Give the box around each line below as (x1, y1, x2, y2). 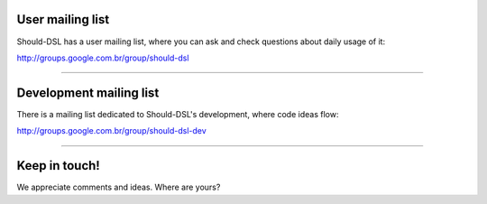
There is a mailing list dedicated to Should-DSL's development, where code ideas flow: (16, 108, 339, 119)
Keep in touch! (16, 158, 101, 173)
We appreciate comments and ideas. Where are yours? (16, 181, 221, 193)
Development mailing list (16, 85, 160, 100)
